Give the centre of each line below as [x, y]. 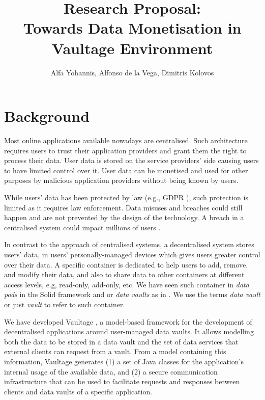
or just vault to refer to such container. [65, 304]
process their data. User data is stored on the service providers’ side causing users [131, 160]
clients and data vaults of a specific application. [78, 391]
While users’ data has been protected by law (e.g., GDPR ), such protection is [126, 197]
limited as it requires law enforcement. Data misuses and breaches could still [123, 207]
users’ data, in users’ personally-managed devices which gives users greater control [132, 254]
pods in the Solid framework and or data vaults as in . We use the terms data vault [132, 294]
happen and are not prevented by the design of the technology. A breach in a [124, 217]
